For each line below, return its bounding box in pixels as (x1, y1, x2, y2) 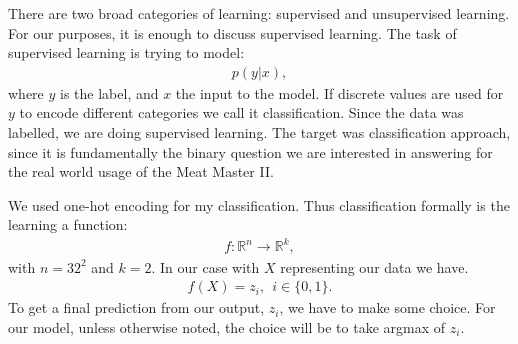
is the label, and (60, 82, 159, 103)
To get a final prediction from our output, (8, 297, 265, 318)
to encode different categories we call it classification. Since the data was (19, 102, 464, 123)
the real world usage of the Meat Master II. (8, 161, 274, 182)
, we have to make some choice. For (279, 297, 496, 318)
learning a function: (8, 214, 128, 235)
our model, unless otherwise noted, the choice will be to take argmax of (8, 316, 446, 337)
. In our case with (151, 256, 260, 277)
